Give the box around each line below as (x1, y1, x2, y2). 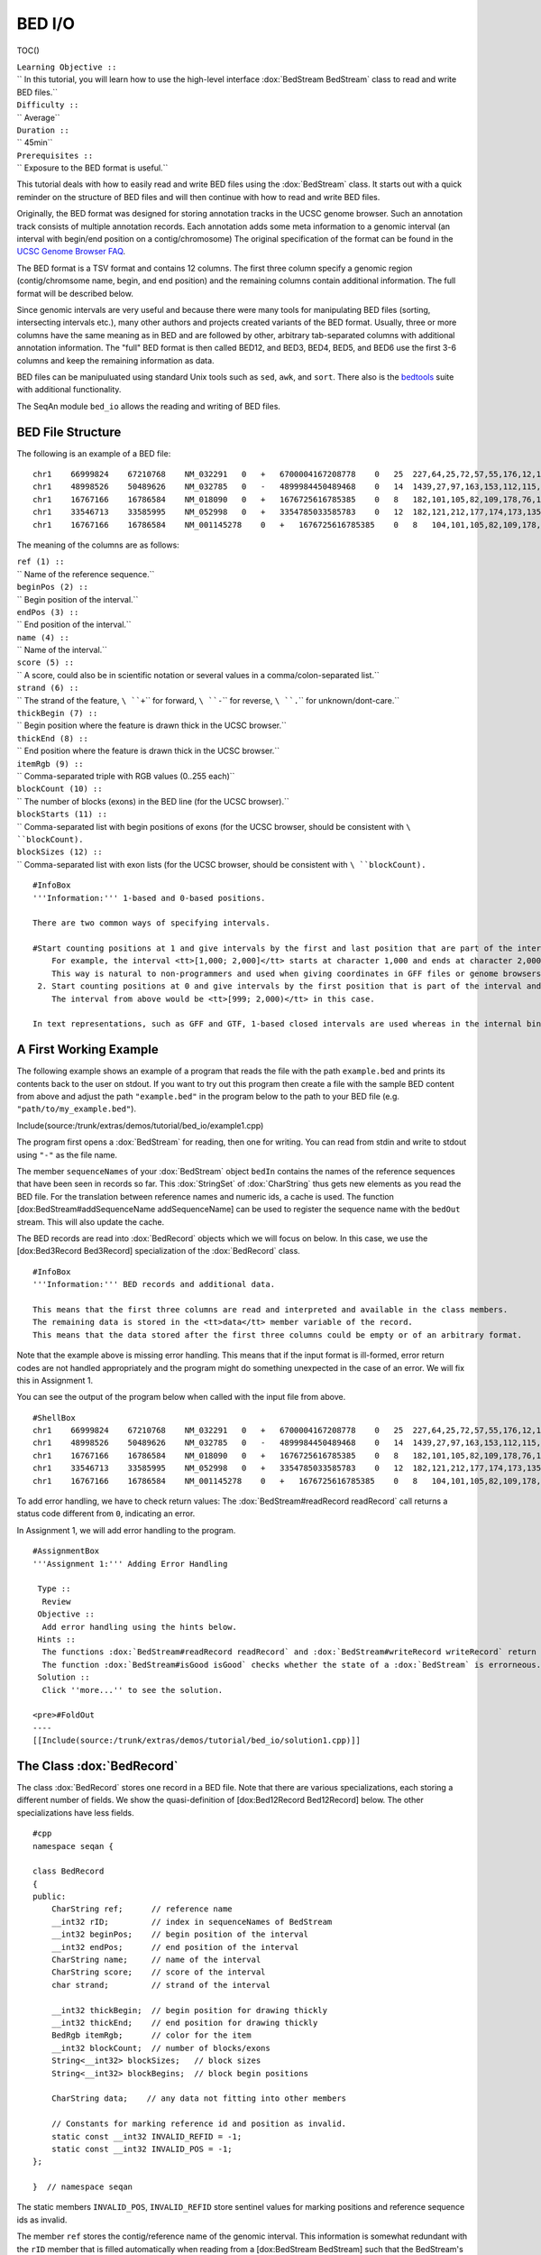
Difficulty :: (16, 100, 79, 110)
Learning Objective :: (16, 61, 117, 72)
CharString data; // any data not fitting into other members (50, 2094, 347, 2103)
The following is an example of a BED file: (16, 447, 171, 459)
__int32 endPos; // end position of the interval (50, 1942, 299, 1952)
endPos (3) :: (16, 607, 79, 617)
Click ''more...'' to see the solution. (41, 1685, 224, 1695)
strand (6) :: (16, 683, 79, 694)
